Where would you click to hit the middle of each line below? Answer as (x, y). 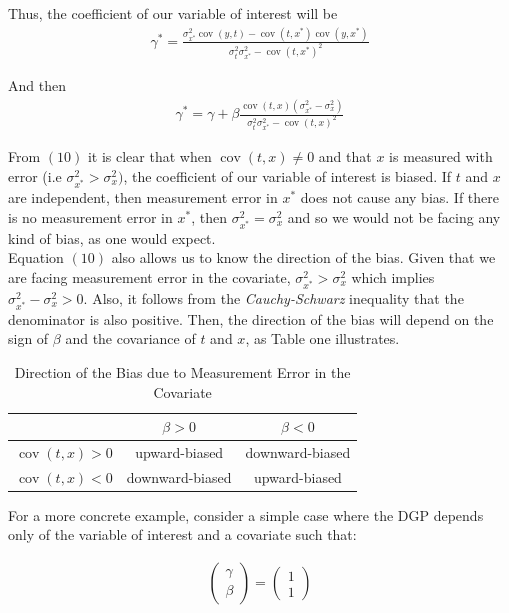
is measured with (441, 156)
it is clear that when (149, 156)
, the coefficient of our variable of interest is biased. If (287, 176)
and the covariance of (130, 338)
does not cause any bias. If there (400, 196)
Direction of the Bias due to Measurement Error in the (182, 371)
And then (37, 85)
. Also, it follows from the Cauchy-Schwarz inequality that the (273, 297)
